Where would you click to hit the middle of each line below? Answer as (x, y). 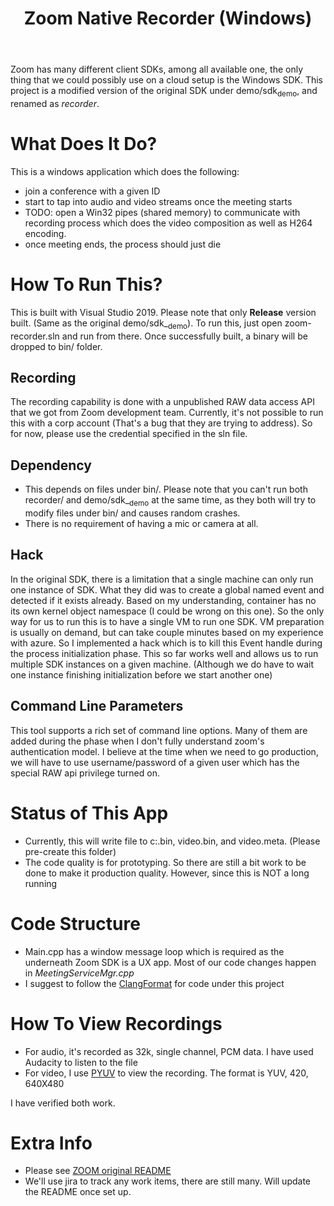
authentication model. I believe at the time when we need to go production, (164, 751)
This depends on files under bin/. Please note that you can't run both (166, 489)
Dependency (51, 465)
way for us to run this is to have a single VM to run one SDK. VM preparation (167, 621)
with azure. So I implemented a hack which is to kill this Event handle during (166, 643)
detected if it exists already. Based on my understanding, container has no (163, 600)
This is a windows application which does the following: (125, 171)
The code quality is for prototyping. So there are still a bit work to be (165, 862)
